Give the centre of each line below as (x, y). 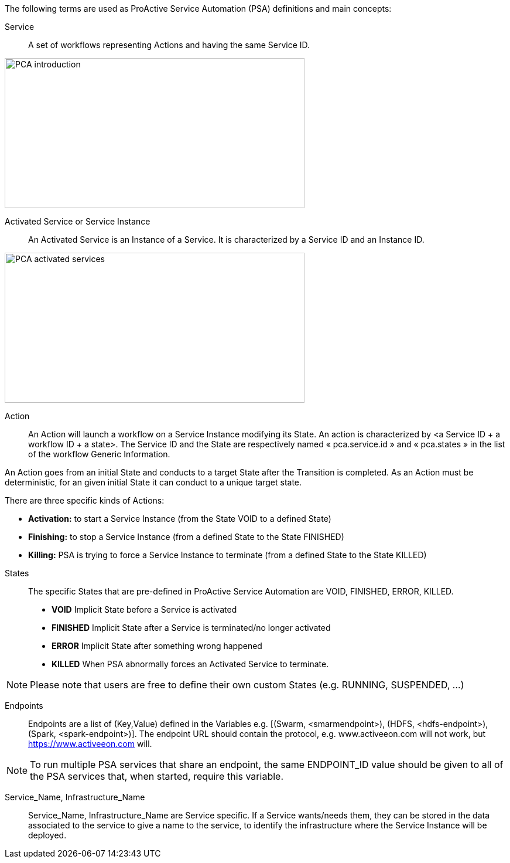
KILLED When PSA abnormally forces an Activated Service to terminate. (190, 664)
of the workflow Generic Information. (99, 454)
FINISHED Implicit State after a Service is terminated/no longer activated (191, 628)
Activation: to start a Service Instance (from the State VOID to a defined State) (180, 519)
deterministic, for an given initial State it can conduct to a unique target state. (153, 482)
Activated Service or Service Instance (78, 221)
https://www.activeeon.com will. (90, 744)
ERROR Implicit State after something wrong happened (157, 646)
